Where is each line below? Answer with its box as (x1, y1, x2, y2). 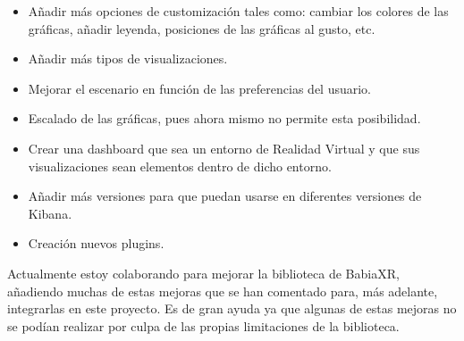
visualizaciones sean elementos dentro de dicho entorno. (28, 156, 332, 175)
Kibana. (28, 204, 72, 222)
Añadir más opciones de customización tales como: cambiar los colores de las (28, 2, 449, 20)
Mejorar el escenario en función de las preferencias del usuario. (28, 79, 372, 97)
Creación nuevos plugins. (28, 234, 165, 253)
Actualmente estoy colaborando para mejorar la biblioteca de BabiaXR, (7, 263, 400, 282)
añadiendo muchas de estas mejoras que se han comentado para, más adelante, (7, 281, 438, 300)
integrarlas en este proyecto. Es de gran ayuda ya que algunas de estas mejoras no (7, 299, 457, 318)
